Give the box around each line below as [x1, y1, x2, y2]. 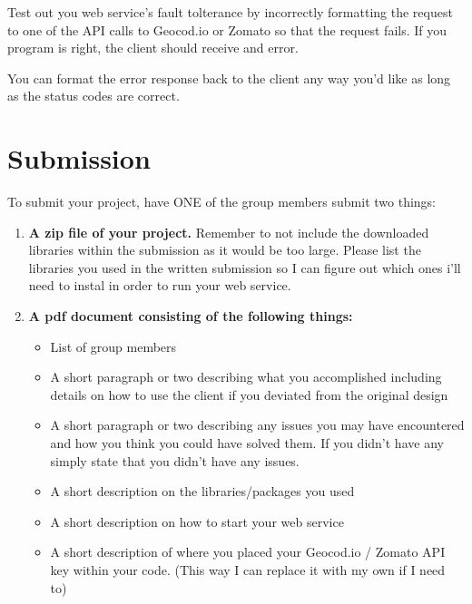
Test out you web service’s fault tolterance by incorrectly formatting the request [7, 3, 453, 21]
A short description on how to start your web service [50, 511, 344, 531]
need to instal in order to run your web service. [28, 276, 291, 295]
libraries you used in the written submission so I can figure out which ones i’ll [28, 258, 461, 277]
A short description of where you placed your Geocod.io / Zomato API [50, 542, 446, 561]
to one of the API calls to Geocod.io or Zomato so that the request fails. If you [7, 20, 447, 39]
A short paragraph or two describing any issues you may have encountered [50, 415, 465, 434]
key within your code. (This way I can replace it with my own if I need [50, 560, 446, 579]
